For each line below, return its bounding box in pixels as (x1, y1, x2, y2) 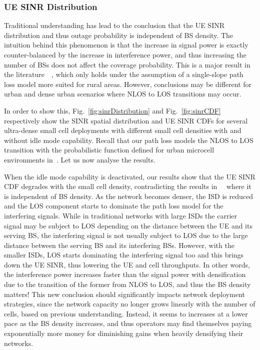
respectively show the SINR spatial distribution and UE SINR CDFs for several (4, 115, 248, 125)
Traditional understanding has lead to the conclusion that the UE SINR (4, 20, 225, 30)
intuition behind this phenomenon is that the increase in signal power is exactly (4, 39, 248, 50)
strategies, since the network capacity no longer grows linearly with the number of (4, 298, 255, 309)
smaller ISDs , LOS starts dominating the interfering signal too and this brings (4, 249, 244, 260)
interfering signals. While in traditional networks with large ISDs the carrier (4, 210, 237, 220)
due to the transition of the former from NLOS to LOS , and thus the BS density (4, 279, 251, 289)
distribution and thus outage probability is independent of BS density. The (4, 29, 233, 40)
